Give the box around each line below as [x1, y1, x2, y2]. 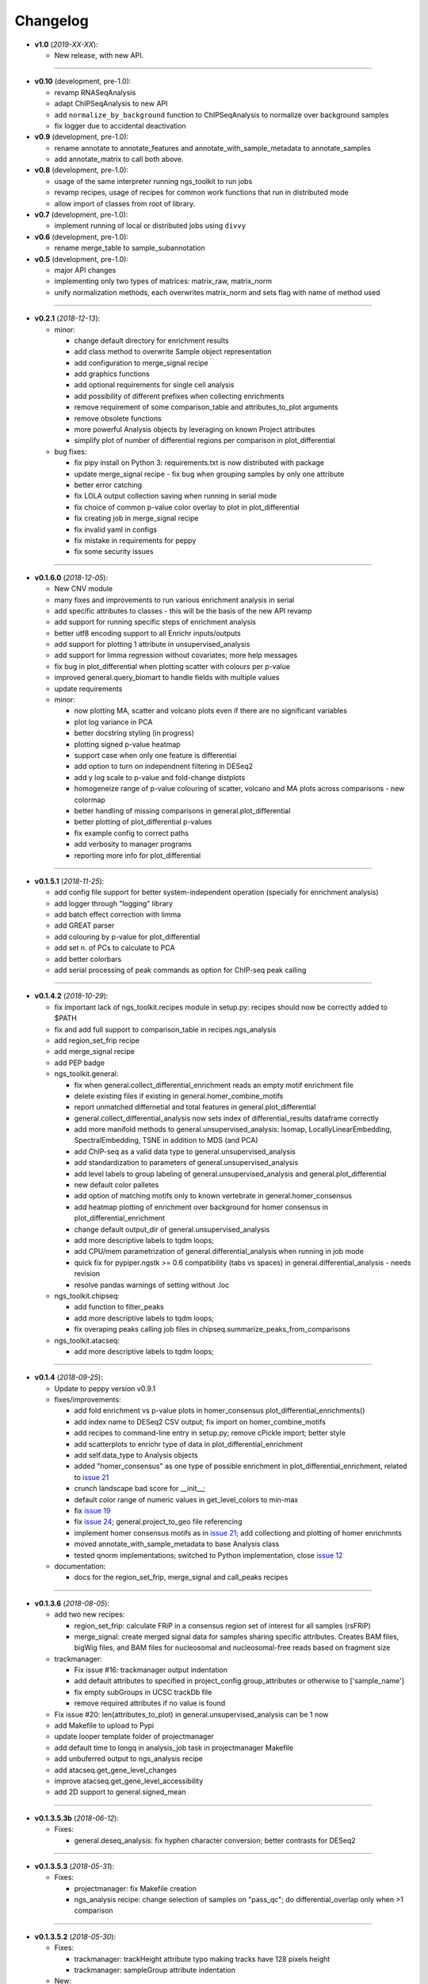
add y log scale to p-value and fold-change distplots [74, 772, 246, 782]
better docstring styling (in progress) [74, 729, 194, 738]
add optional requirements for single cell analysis [74, 380, 235, 390]
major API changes [54, 265, 117, 275]
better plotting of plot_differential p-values [74, 817, 212, 827]
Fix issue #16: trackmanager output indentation [74, 1665, 228, 1674]
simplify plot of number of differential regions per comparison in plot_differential [74, 436, 336, 445]
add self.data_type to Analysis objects [74, 1451, 198, 1460]
